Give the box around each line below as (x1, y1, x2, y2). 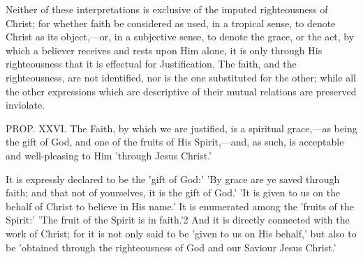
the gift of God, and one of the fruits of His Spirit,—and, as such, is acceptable (6, 134, 344, 149)
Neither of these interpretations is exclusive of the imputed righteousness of (6, 2, 328, 16)
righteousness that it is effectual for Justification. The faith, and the (6, 56, 297, 71)
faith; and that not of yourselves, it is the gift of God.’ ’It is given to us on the (6, 185, 341, 200)
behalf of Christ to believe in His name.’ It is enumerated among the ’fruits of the (6, 198, 354, 213)
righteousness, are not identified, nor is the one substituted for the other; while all (6, 70, 356, 84)
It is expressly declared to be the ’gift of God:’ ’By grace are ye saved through (6, 171, 340, 186)
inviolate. (6, 97, 45, 112)
